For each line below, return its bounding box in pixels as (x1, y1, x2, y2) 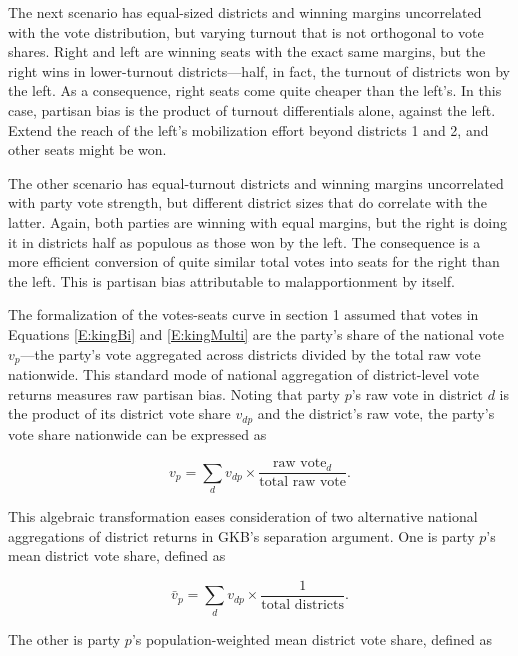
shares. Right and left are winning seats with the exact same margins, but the (8, 41, 486, 62)
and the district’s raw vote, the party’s (257, 403, 495, 424)
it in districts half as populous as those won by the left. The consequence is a (8, 231, 481, 252)
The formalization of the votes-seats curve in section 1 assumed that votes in (8, 304, 479, 325)
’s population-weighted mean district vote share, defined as (131, 628, 492, 649)
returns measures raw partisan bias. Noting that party (8, 383, 340, 404)
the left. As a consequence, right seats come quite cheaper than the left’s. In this (8, 80, 502, 101)
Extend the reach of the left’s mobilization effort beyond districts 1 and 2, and (8, 119, 489, 140)
